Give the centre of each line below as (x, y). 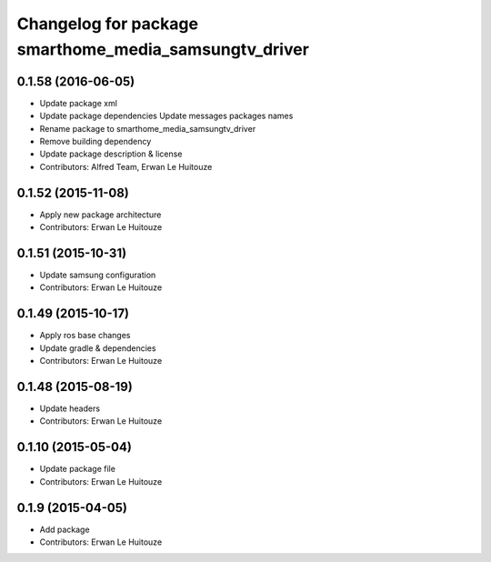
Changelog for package (108, 24)
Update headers (70, 408)
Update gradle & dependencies (98, 348)
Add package (65, 529)
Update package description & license (111, 154)
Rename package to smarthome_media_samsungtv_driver (148, 128)
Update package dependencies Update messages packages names (166, 116)
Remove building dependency (95, 142)
